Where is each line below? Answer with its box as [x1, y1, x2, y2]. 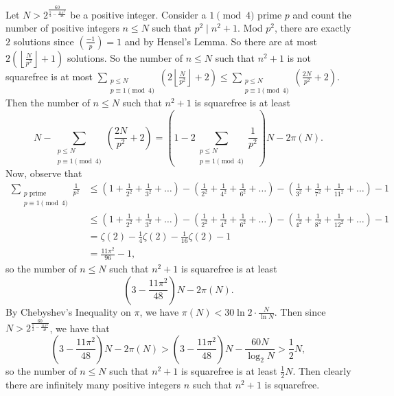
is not [287, 50, 311, 65]
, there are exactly [275, 21, 351, 35]
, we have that [49, 321, 110, 335]
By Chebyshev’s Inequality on [5, 304, 131, 318]
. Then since [274, 304, 326, 318]
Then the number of [5, 95, 90, 110]
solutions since [13, 34, 74, 48]
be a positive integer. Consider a [70, 7, 207, 21]
